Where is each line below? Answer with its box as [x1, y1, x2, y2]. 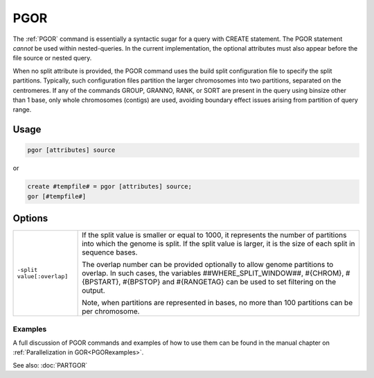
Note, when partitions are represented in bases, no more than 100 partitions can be [82, 298, 353, 308]
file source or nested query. [12, 54, 92, 62]
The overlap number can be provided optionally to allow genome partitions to [82, 260, 334, 270]
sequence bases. [82, 248, 138, 257]
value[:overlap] [17, 273, 69, 280]
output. [82, 286, 105, 295]
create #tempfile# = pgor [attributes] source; [27, 182, 192, 191]
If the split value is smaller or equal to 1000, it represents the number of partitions [82, 230, 347, 240]
